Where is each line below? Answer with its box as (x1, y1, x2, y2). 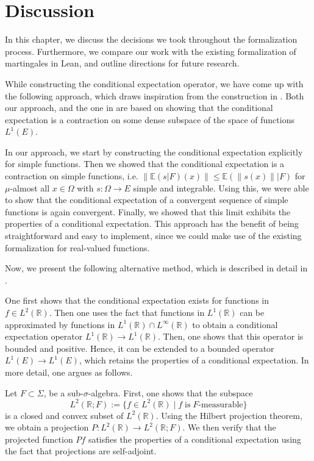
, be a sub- (43, 386, 84, 399)
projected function (5, 432, 73, 445)
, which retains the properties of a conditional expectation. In (79, 354, 309, 366)
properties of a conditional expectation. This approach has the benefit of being (5, 217, 299, 230)
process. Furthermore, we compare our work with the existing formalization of (5, 45, 296, 57)
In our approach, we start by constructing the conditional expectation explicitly (5, 145, 303, 158)
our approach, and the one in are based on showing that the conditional (5, 101, 273, 114)
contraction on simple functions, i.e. (5, 170, 138, 182)
